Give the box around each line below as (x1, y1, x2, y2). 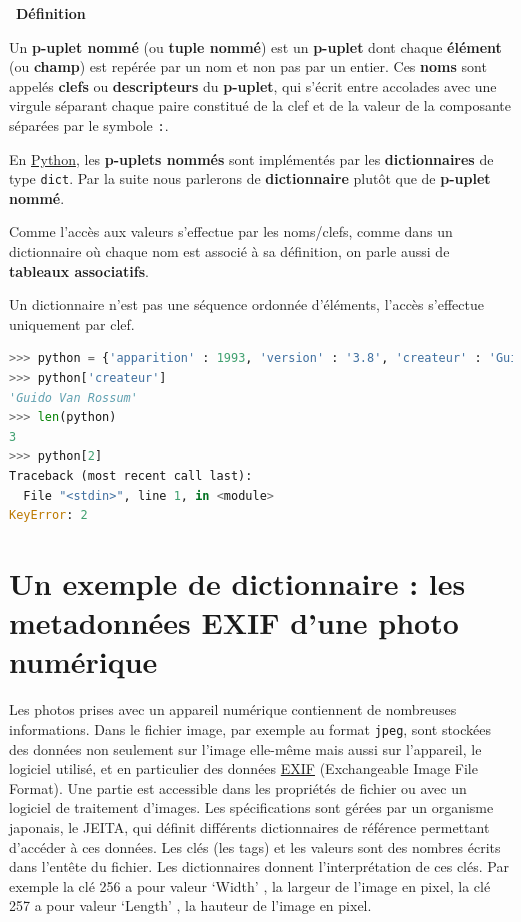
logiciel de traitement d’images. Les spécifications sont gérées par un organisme (9, 797, 494, 818)
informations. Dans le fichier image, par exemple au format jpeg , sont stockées (9, 718, 492, 739)
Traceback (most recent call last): (9, 469, 253, 483)
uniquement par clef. (9, 313, 135, 334)
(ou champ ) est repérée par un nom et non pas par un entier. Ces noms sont (9, 56, 487, 77)
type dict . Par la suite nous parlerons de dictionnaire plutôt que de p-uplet (9, 168, 491, 189)
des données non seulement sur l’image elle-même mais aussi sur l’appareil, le (9, 738, 482, 759)
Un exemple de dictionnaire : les (9, 562, 466, 603)
